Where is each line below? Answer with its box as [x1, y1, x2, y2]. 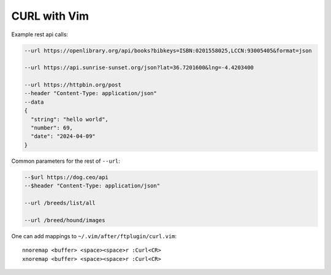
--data [24, 98, 44, 106]
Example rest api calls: [11, 31, 69, 38]
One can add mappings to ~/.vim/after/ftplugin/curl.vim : [11, 232, 177, 239]
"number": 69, [31, 125, 74, 131]
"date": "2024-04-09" [31, 133, 96, 140]
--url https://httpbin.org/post [24, 82, 122, 88]
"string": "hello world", [31, 115, 108, 123]
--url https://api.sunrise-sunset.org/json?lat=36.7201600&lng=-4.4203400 [24, 64, 254, 71]
